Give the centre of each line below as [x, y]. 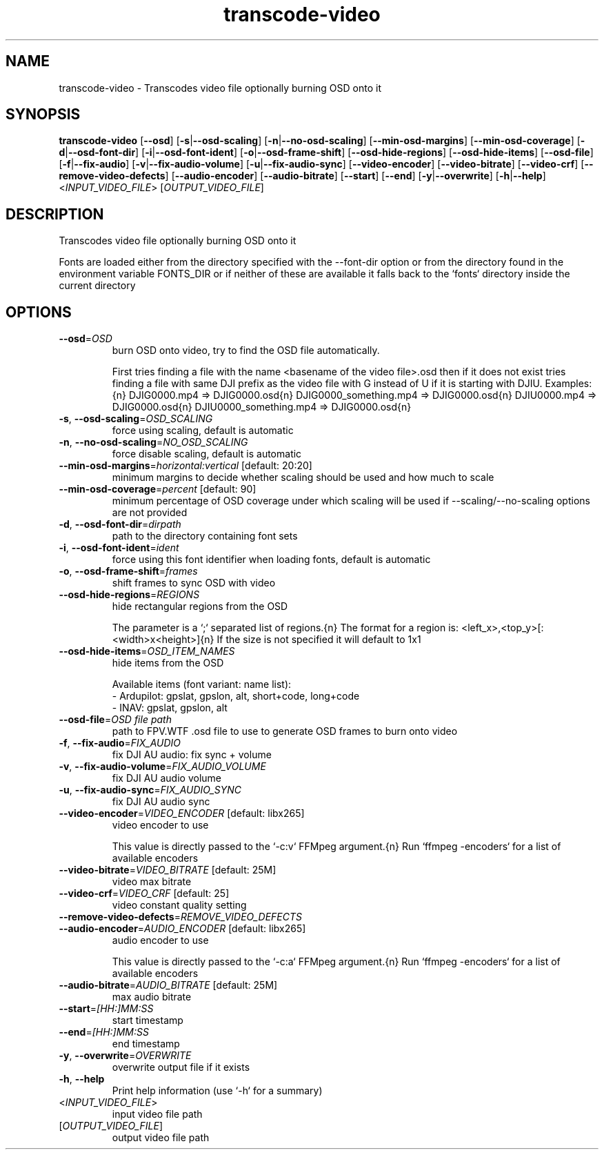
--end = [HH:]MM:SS [104, 1032]
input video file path [157, 1114]
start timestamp [148, 1020]
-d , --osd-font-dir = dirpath [120, 524]
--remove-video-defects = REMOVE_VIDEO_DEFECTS [181, 917]
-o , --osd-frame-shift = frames [128, 571]
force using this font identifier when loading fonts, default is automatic [271, 560]
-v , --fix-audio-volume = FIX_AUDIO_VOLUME [162, 767]
